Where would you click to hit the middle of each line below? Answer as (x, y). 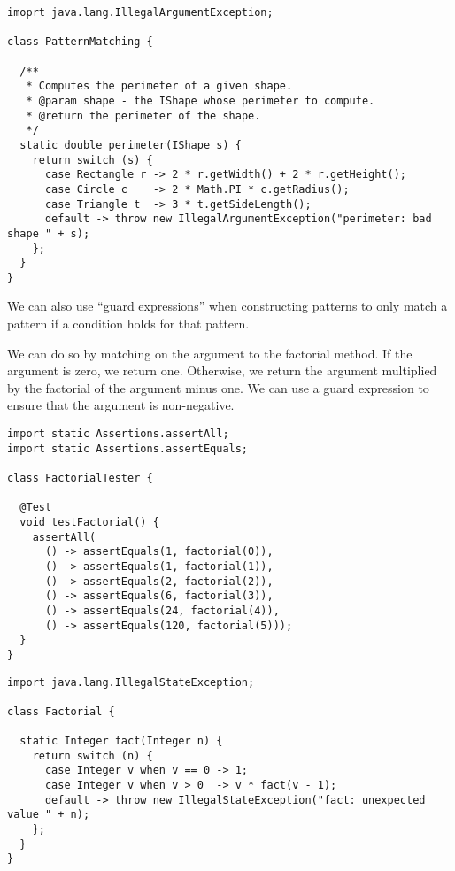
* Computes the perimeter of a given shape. (159, 86)
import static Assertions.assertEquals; (128, 448)
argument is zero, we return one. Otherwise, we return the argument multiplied (222, 370)
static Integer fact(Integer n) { (121, 741)
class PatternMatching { (80, 42)
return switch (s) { (93, 160)
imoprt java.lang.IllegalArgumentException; (140, 12)
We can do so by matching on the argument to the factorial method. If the (210, 353)
